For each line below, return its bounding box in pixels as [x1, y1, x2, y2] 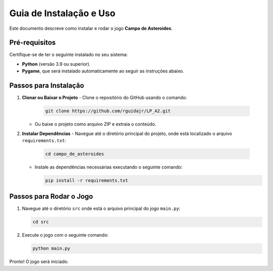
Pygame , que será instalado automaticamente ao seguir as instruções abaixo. [22, 68, 184, 74]
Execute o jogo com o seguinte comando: [22, 232, 109, 238]
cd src [32, 219, 49, 225]
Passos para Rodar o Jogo [9, 192, 94, 201]
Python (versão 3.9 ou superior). [22, 61, 91, 67]
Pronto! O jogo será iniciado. [9, 258, 69, 265]
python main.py [32, 246, 70, 251]
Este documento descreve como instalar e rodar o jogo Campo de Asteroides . [9, 25, 173, 31]
